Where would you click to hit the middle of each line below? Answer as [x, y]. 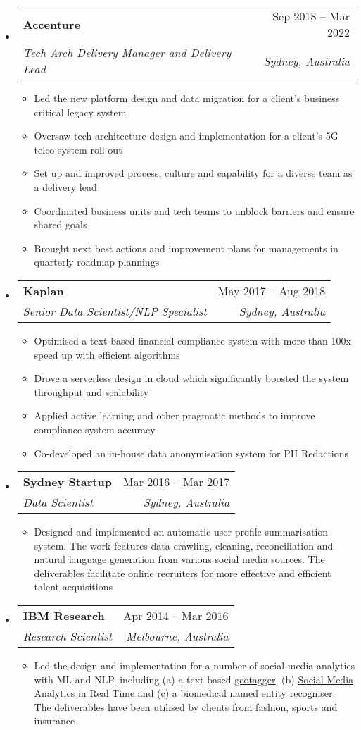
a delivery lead [65, 186]
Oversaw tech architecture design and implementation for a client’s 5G [186, 136]
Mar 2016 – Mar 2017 [176, 482]
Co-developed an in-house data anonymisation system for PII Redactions [191, 453]
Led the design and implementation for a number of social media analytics [195, 666]
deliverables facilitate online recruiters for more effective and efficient [183, 573]
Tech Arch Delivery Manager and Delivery [127, 52]
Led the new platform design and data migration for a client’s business [187, 98]
